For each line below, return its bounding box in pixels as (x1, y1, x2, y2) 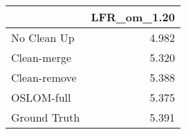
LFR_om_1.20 (91, 9, 175, 25)
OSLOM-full (11, 89, 71, 105)
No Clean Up (11, 30, 75, 45)
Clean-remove (11, 69, 77, 85)
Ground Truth (11, 109, 80, 125)
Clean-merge (11, 49, 72, 65)
